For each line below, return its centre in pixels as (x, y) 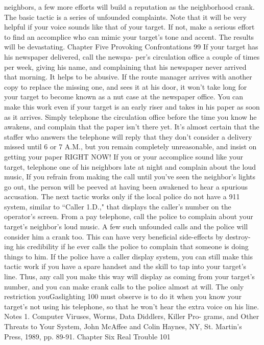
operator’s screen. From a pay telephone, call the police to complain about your (129, 216)
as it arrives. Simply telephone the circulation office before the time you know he (130, 116)
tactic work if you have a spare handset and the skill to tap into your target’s (125, 266)
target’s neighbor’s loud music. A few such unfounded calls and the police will (126, 227)
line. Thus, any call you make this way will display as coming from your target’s (129, 276)
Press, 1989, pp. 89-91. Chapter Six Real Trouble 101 (87, 336)
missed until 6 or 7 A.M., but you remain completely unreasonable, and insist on (130, 147)
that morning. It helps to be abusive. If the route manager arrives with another (128, 77)
